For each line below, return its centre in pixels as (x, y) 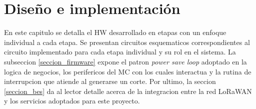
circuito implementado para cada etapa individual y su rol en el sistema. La (120, 52)
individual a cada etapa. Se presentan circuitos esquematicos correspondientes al (127, 42)
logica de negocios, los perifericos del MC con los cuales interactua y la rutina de (128, 71)
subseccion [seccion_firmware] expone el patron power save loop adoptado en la (125, 61)
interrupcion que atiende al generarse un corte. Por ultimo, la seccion (110, 81)
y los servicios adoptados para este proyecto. (72, 101)
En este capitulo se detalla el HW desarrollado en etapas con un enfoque (115, 32)
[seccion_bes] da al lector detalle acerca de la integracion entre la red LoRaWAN (128, 91)
